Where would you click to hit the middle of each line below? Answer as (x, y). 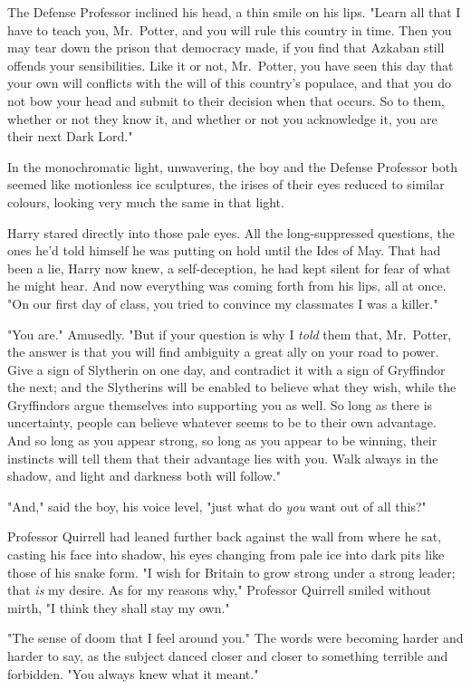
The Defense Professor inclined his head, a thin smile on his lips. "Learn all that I (234, 12)
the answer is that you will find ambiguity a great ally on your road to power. (223, 352)
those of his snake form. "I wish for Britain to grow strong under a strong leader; (231, 572)
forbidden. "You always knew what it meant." (133, 673)
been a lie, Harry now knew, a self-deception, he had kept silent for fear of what (229, 268)
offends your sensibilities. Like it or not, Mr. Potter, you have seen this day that (231, 65)
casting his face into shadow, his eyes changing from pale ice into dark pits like (226, 555)
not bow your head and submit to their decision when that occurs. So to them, (226, 100)
